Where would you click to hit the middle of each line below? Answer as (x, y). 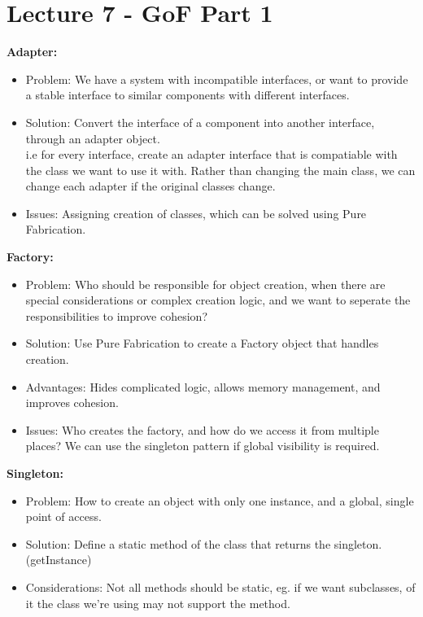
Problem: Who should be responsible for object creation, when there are (205, 284)
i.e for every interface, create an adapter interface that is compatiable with (211, 154)
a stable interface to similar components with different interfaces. (188, 95)
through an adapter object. (93, 138)
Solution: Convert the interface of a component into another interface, (200, 122)
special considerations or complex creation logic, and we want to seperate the (218, 300)
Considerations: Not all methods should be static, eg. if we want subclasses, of (220, 586)
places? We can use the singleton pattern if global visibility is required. (203, 446)
